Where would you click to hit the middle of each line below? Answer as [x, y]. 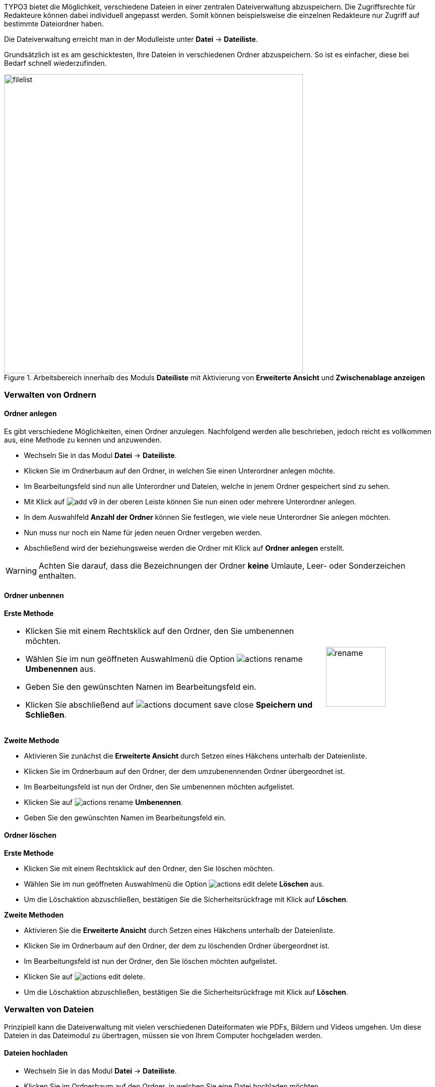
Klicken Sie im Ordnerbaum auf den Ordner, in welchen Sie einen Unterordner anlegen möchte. [180, 470]
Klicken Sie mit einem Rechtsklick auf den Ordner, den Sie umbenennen [160, 631]
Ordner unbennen [34, 596]
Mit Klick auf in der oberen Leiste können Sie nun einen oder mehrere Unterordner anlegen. [190, 501]
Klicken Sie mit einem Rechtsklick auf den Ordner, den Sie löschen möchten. [149, 869]
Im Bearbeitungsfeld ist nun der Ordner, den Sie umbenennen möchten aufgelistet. [159, 786]
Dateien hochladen [36, 1053]
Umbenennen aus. [61, 669]
